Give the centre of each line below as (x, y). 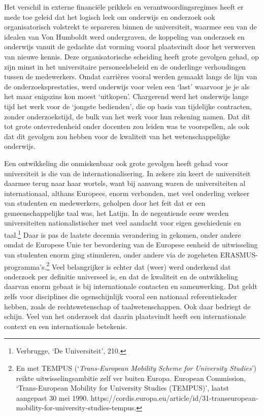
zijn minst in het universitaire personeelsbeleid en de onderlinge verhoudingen (125, 66)
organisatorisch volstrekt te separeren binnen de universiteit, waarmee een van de (130, 27)
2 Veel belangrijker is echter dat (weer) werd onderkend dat (139, 266)
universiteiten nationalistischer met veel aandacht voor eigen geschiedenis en (123, 223)
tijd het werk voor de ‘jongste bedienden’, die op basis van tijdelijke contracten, (128, 106)
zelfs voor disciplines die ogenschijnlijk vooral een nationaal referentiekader (121, 296)
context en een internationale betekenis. (66, 326)
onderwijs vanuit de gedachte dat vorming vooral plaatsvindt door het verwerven (130, 46)
